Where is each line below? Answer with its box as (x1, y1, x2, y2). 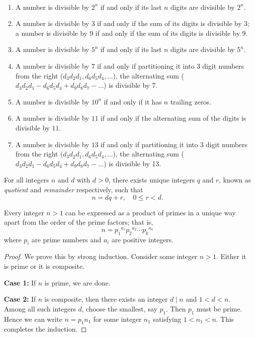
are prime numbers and (31, 234, 102, 244)
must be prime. (196, 303, 242, 313)
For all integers (4, 175, 49, 185)
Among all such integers (4, 303, 76, 313)
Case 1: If (4, 277, 36, 287)
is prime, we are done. (44, 277, 111, 287)
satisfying (153, 313, 181, 324)
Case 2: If (4, 294, 36, 304)
